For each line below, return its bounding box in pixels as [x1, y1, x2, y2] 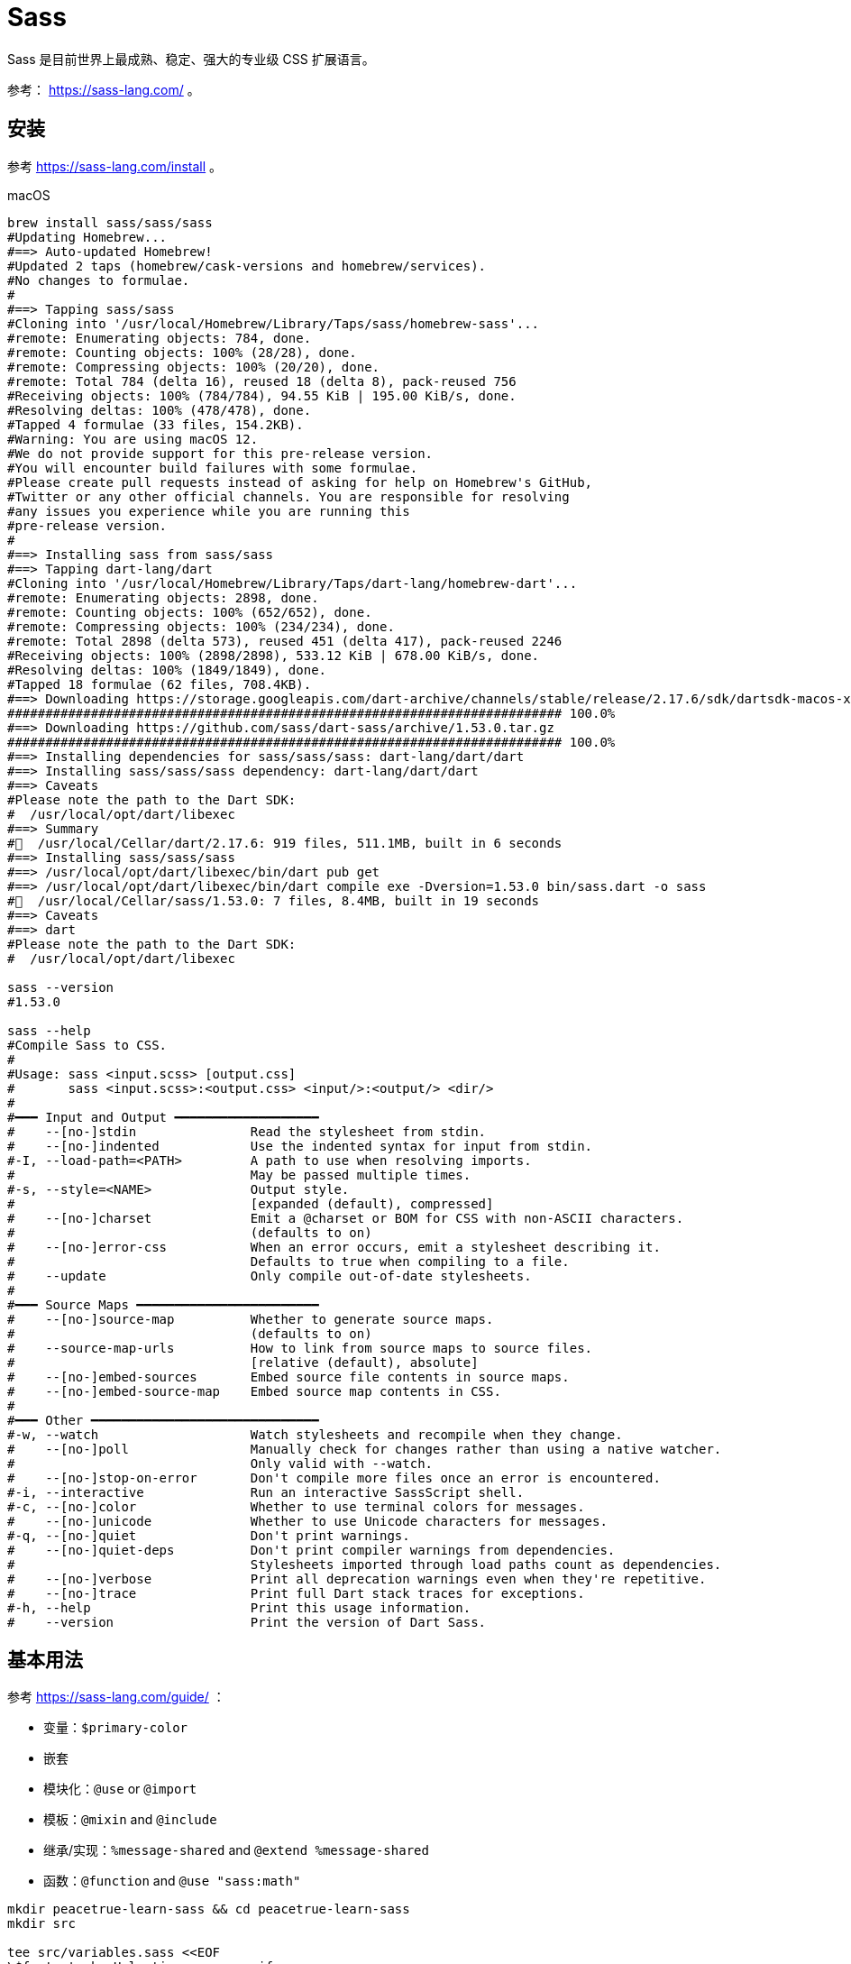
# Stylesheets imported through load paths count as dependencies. [7, 1556, 722, 1572]
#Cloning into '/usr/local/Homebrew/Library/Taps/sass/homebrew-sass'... [7, 316, 540, 331]
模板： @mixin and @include [43, 1812, 217, 1828]
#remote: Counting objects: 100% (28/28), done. [7, 344, 357, 360]
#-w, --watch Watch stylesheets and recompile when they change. [7, 1427, 623, 1442]
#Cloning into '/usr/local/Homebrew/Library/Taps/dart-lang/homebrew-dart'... [7, 575, 578, 591]
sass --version [7, 979, 114, 995]
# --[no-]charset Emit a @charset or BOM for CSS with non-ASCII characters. [7, 1210, 684, 1225]
